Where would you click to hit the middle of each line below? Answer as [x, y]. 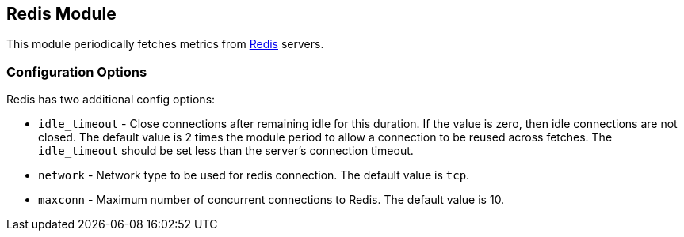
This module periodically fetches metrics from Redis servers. [165, 44]
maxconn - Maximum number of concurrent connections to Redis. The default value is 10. [271, 200]
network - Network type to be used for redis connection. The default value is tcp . [254, 175]
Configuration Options [77, 71]
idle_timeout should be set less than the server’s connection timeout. [226, 151]
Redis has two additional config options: [111, 100]
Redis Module [61, 14]
